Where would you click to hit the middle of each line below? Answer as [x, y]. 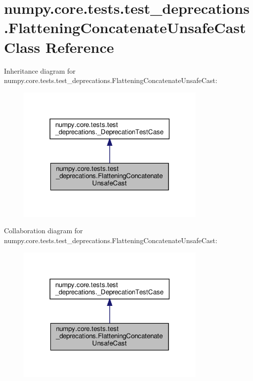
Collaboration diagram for [43, 231]
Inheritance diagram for [40, 70]
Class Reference [59, 47]
